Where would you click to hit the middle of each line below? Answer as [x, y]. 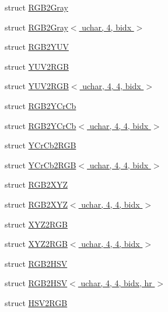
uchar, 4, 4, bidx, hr [116, 283]
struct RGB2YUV [37, 47]
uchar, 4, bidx [107, 27]
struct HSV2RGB [36, 302]
